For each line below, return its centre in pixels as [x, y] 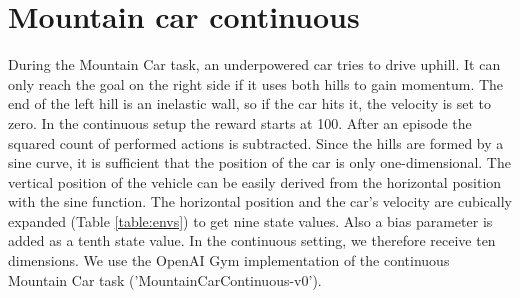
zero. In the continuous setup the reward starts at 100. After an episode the [240, 122]
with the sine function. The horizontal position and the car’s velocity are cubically [260, 201]
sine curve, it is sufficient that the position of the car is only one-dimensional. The [259, 162]
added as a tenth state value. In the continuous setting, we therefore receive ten [252, 240]
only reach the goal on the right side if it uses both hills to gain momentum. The [256, 83]
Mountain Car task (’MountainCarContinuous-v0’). [165, 279]
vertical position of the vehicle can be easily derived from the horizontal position [255, 181]
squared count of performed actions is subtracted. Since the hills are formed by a [256, 142]
